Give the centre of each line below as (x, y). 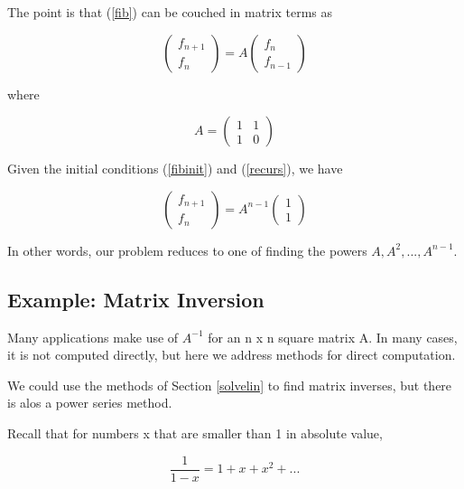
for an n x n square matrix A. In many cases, (333, 337)
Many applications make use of (93, 337)
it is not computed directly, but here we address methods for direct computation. (232, 355)
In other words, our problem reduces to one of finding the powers (187, 250)
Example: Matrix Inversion (136, 299)
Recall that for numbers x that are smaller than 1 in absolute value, (195, 433)
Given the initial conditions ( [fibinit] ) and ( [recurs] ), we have (175, 169)
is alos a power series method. (90, 403)
